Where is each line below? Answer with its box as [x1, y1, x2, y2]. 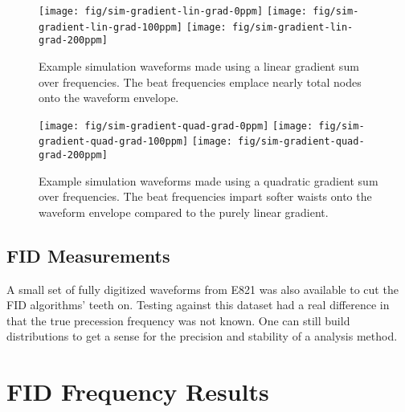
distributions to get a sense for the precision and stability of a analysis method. [6, 328, 398, 345]
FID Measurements [6, 243, 170, 267]
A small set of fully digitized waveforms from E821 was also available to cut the [6, 280, 399, 297]
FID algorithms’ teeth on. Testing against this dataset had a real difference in [6, 296, 390, 313]
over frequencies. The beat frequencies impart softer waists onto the [39, 188, 372, 205]
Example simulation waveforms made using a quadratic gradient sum [39, 172, 378, 189]
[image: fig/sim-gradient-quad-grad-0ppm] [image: [39, 120, 313, 132]
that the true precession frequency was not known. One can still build [6, 312, 350, 328]
